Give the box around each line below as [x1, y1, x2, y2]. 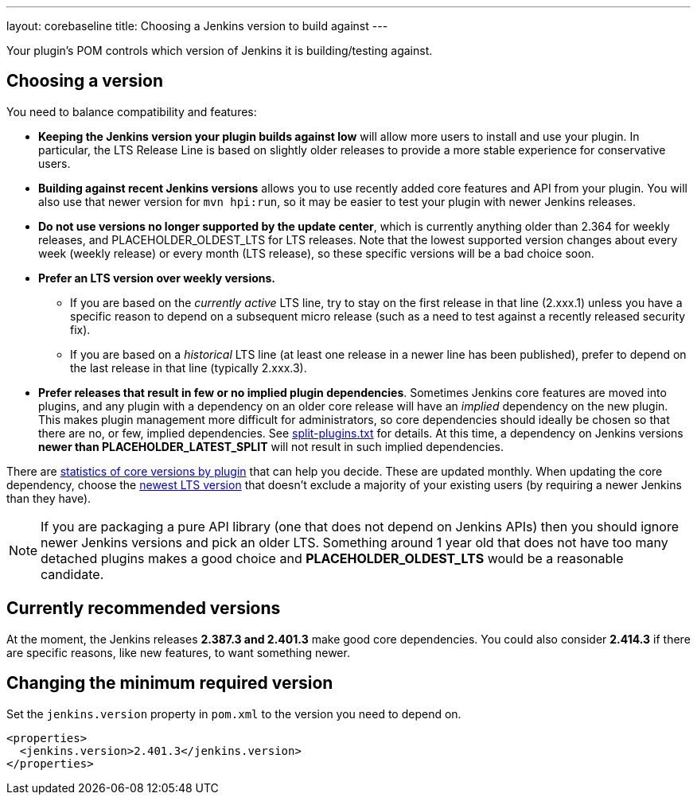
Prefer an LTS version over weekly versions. [38, 270, 276, 285]
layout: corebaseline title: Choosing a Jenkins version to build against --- [6, 19, 388, 33]
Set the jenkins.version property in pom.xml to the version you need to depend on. [6, 706, 461, 721]
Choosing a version [6, 71, 163, 91]
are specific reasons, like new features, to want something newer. [6, 645, 350, 659]
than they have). [6, 491, 92, 505]
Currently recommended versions [6, 598, 281, 619]
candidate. [41, 566, 104, 582]
